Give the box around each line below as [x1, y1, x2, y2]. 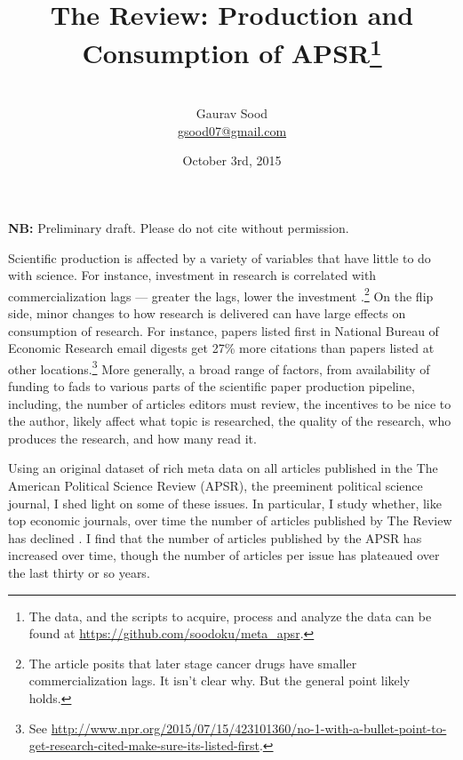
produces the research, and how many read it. [8, 428, 257, 447]
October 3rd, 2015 [182, 151, 282, 170]
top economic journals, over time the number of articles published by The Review [8, 511, 452, 530]
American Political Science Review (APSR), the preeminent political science [8, 476, 423, 495]
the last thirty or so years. [8, 564, 150, 582]
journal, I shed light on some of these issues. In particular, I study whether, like [8, 493, 442, 512]
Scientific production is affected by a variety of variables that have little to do [8, 248, 431, 267]
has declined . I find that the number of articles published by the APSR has [8, 528, 422, 547]
